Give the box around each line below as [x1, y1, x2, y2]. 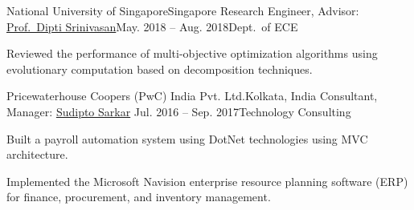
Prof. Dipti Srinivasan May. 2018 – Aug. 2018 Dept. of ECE [6, 18, 298, 34]
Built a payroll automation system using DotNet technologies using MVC [6, 130, 368, 147]
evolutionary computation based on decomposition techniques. [6, 60, 313, 77]
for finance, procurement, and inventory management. [6, 188, 271, 205]
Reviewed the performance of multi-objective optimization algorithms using [6, 45, 378, 62]
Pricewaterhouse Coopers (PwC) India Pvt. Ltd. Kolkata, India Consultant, [6, 87, 378, 104]
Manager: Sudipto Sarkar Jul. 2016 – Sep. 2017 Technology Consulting [6, 103, 351, 119]
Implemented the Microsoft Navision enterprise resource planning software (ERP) [6, 172, 408, 189]
